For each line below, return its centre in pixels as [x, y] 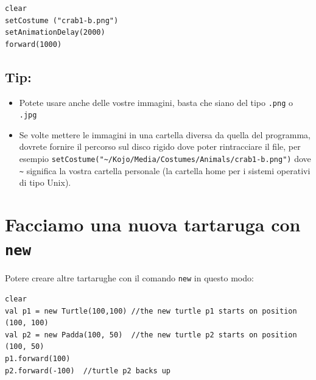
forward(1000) [33, 44]
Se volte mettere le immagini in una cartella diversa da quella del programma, [165, 134]
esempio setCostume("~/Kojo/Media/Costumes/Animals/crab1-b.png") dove [165, 159]
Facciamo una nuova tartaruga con [153, 224]
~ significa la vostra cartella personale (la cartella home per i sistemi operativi [165, 170]
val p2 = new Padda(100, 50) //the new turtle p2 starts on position [151, 335]
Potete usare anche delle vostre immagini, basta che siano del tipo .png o [156, 102]
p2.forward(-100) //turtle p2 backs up [88, 371]
